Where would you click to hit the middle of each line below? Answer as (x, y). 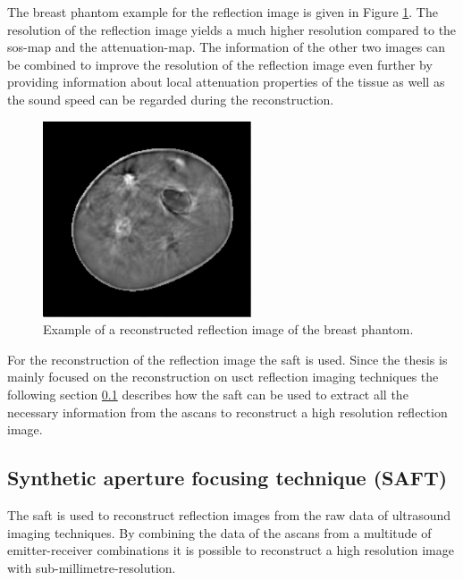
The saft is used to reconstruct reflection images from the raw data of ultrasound (229, 514)
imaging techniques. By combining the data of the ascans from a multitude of (219, 532)
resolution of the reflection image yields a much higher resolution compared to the (232, 29)
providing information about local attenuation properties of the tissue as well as (226, 82)
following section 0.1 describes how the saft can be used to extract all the (208, 394)
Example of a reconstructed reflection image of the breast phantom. (228, 329)
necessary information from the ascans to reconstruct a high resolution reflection (227, 412)
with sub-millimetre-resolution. (92, 567)
